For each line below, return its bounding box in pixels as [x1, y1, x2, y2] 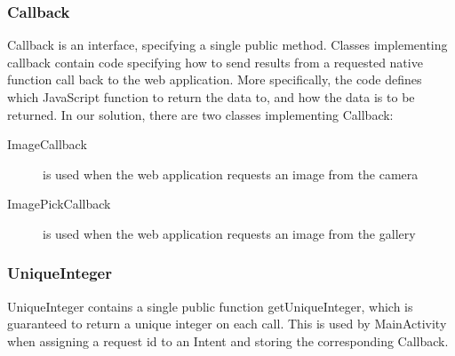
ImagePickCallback [7, 194, 111, 213]
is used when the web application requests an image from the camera [43, 164, 419, 183]
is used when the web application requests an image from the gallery [43, 224, 416, 242]
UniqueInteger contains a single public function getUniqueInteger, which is [7, 297, 413, 315]
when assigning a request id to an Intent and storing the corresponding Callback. [7, 331, 449, 350]
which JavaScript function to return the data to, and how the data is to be [7, 88, 415, 106]
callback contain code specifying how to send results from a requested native [7, 52, 423, 71]
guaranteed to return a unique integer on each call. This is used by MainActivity [7, 314, 447, 333]
